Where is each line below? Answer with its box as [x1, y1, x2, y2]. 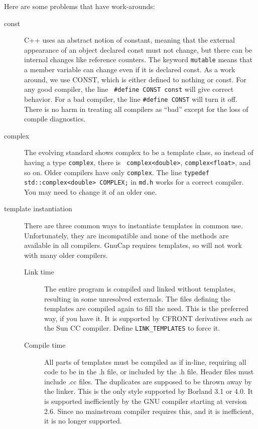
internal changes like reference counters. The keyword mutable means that [24, 54, 252, 65]
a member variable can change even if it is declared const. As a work [24, 64, 235, 75]
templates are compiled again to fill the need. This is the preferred [44, 303, 248, 314]
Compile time [24, 340, 66, 350]
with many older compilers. [24, 249, 108, 260]
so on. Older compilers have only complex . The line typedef [24, 167, 209, 177]
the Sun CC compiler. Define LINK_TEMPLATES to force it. [44, 323, 220, 333]
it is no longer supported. [44, 415, 122, 426]
